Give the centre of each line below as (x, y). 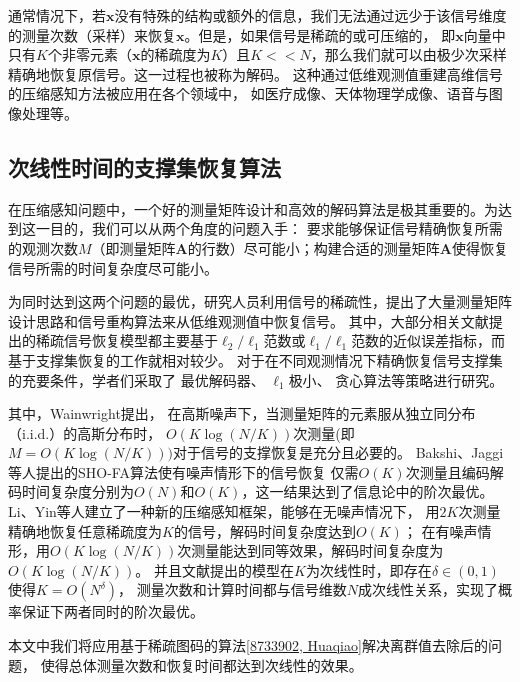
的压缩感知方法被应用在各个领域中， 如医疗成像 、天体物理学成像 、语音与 (248, 93)
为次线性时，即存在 (368, 569)
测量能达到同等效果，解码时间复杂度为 (317, 550)
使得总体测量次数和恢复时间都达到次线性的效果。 (201, 664)
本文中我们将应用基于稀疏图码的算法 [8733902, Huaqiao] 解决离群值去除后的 (248, 645)
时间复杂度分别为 (77, 491)
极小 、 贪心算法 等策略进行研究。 (396, 379)
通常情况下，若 (57, 15)
